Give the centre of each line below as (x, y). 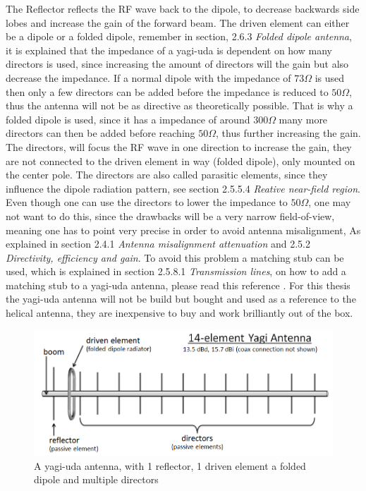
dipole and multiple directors (96, 479)
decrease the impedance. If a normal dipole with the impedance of (148, 77)
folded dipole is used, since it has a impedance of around (128, 119)
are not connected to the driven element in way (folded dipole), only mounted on (181, 160)
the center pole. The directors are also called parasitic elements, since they (167, 175)
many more (303, 119)
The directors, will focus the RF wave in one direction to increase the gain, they (179, 146)
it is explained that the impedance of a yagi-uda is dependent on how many (169, 50)
